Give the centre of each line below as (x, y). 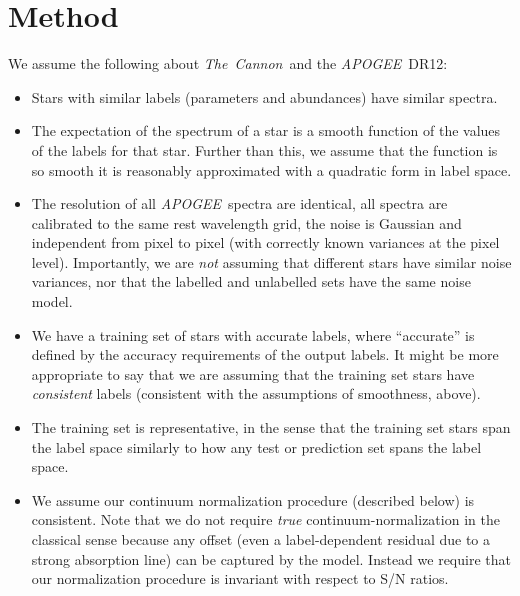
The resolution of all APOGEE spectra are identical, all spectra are (239, 203)
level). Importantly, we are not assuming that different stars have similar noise (271, 261)
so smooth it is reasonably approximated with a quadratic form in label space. (271, 169)
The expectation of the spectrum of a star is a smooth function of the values (266, 130)
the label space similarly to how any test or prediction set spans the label (256, 446)
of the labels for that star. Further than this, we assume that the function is (264, 149)
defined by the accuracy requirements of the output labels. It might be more (265, 354)
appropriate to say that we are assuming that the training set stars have (253, 373)
